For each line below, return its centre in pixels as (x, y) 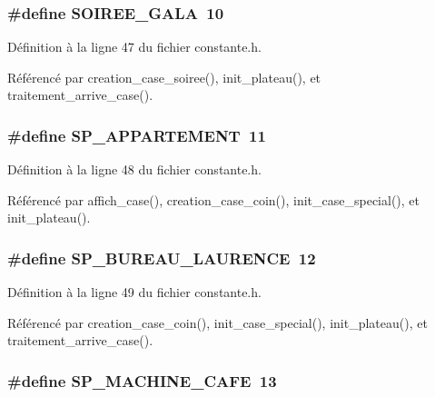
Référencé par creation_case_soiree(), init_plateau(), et (164, 77)
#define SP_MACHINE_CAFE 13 (142, 380)
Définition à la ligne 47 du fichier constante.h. (134, 47)
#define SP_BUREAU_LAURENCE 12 (162, 258)
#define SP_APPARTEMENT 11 (137, 135)
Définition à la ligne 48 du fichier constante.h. (134, 169)
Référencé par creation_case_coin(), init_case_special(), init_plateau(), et (217, 322)
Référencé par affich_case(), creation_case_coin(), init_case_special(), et (214, 199)
